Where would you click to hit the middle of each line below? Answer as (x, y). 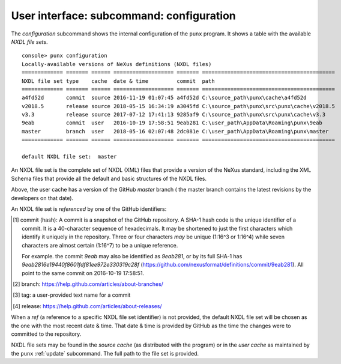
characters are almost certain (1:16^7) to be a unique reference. (100, 245)
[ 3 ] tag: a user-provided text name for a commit (72, 295)
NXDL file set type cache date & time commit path (119, 81)
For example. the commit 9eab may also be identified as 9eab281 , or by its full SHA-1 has (132, 256)
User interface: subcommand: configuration (124, 16)
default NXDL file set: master (69, 157)
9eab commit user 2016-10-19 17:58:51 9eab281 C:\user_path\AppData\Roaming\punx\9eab (172, 123)
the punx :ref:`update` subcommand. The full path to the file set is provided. (105, 353)
